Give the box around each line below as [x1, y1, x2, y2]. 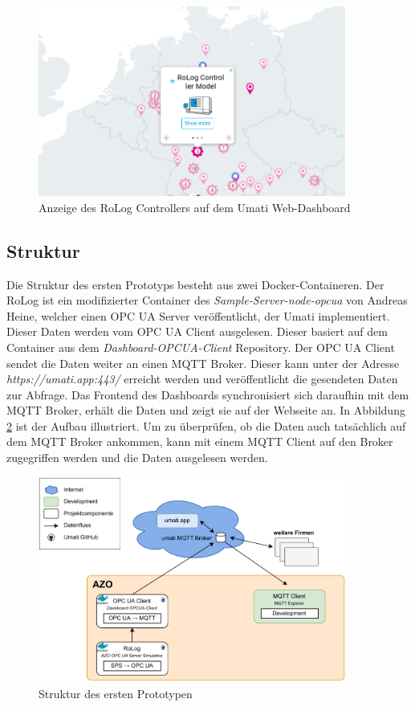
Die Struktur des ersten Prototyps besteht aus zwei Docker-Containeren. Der [6, 276, 384, 292]
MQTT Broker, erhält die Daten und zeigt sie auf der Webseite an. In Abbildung [6, 402, 405, 419]
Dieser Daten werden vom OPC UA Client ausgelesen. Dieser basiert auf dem [6, 323, 388, 340]
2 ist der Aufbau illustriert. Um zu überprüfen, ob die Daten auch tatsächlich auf [6, 417, 406, 434]
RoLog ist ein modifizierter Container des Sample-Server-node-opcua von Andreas [6, 292, 408, 309]
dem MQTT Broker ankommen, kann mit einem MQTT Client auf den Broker [6, 433, 393, 450]
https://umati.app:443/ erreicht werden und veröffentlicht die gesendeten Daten [6, 370, 398, 387]
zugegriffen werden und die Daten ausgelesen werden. [6, 449, 268, 466]
